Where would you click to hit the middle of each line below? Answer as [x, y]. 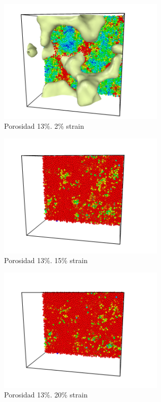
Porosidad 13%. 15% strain [46, 260]
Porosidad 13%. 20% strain [46, 395]
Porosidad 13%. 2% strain [44, 126]
